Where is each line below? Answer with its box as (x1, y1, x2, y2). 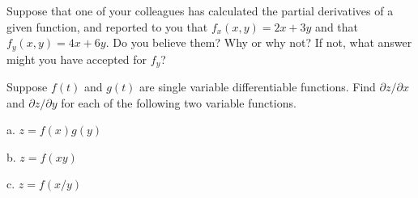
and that (315, 18, 359, 35)
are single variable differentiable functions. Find (139, 78, 376, 95)
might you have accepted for (6, 50, 147, 67)
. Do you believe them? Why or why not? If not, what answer (105, 34, 412, 51)
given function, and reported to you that (6, 18, 208, 35)
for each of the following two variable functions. (61, 94, 296, 111)
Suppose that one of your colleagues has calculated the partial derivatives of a (6, 2, 394, 19)
